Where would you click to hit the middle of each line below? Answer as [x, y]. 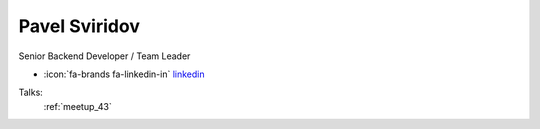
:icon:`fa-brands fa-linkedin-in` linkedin [124, 74]
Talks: [31, 92]
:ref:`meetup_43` [77, 106]
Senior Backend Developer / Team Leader [104, 56]
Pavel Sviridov [79, 26]
